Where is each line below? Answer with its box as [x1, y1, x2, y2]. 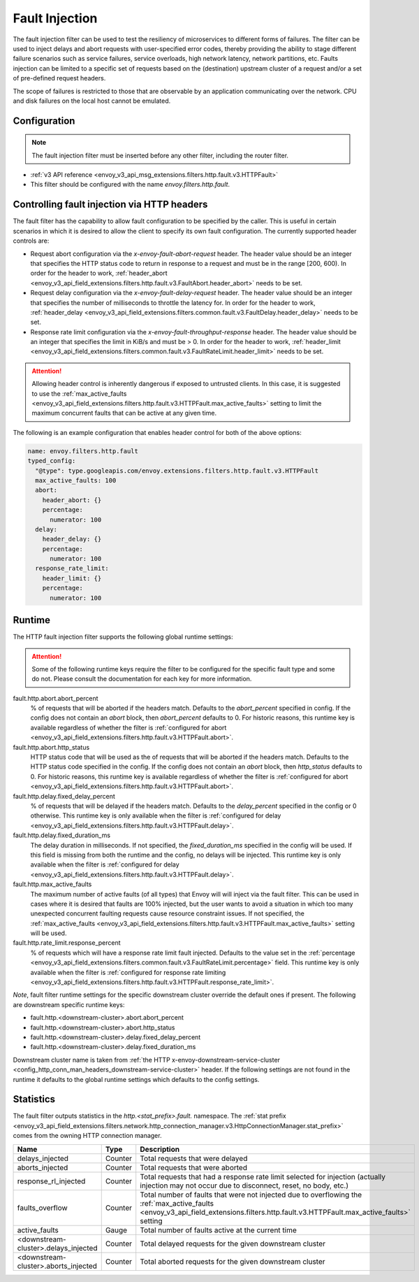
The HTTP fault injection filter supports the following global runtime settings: [13, 633, 233, 641]
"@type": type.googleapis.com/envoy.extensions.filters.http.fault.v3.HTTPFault [35, 466, 319, 475]
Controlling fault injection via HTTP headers [13, 199, 208, 211]
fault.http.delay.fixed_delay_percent [13, 792, 115, 800]
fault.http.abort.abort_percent [13, 694, 98, 702]
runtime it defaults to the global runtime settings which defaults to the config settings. [13, 1075, 260, 1083]
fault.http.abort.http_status [13, 743, 90, 751]
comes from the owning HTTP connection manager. [13, 1132, 162, 1140]
